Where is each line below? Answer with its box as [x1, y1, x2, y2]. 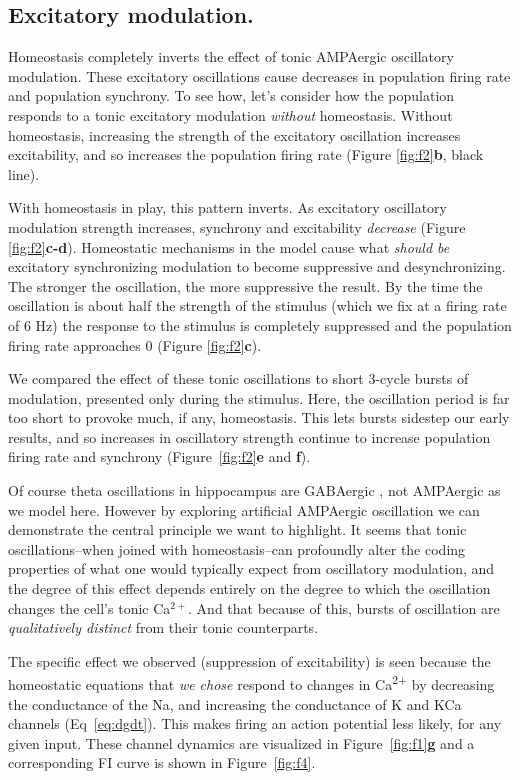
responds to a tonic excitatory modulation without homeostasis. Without [8, 104, 453, 125]
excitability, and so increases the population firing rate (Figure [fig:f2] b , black [8, 144, 484, 165]
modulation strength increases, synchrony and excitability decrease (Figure [8, 216, 466, 237]
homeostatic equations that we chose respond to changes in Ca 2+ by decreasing [8, 671, 495, 695]
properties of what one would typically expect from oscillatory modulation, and [8, 558, 495, 579]
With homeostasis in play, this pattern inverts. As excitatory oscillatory [8, 197, 447, 218]
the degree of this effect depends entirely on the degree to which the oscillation [8, 578, 491, 599]
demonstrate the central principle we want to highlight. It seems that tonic [8, 519, 467, 540]
